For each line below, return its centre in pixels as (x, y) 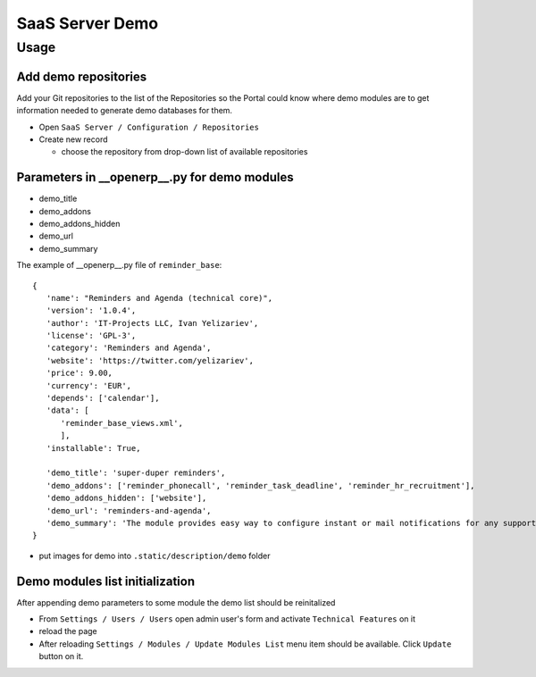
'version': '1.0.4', (91, 311)
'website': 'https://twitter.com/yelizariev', (150, 360)
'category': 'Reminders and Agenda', (129, 348)
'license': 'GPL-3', (91, 336)
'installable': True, (93, 448)
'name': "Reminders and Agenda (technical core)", (159, 298)
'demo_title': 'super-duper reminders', (136, 473)
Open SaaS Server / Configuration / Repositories (149, 127)
